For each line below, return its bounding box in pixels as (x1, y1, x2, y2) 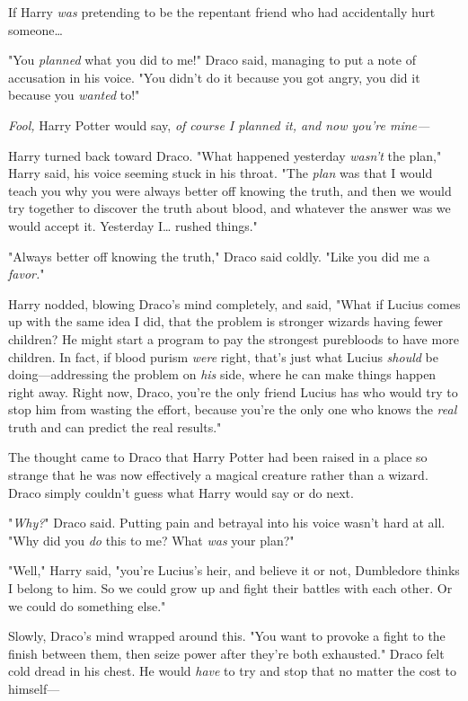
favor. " (8, 264, 45, 283)
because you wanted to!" (8, 85, 140, 104)
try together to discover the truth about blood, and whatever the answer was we (8, 199, 451, 217)
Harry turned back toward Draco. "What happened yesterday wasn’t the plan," (8, 146, 442, 164)
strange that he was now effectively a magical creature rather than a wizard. (8, 466, 428, 484)
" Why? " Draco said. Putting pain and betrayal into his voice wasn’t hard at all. (8, 513, 446, 532)
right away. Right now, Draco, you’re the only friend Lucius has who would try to (8, 382, 458, 401)
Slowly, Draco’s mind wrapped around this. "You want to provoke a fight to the (8, 626, 446, 645)
